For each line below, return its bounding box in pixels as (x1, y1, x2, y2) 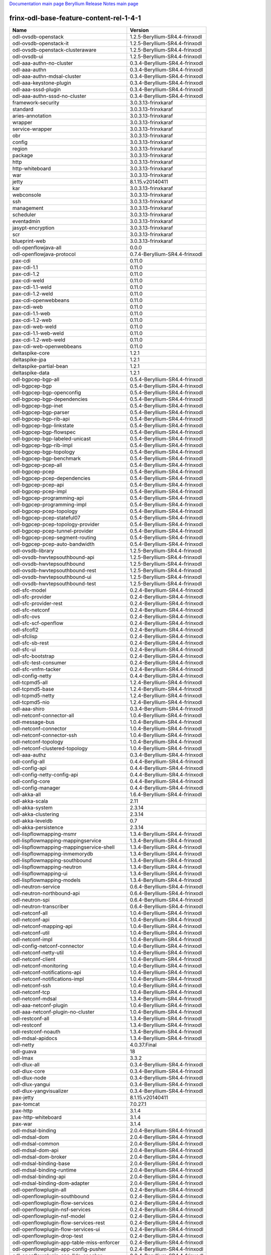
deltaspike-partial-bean (12, 362, 68, 369)
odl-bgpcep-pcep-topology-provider (12, 521, 100, 528)
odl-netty (12, 1041, 35, 1048)
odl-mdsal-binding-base (12, 1160, 70, 1167)
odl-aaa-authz (12, 751, 46, 758)
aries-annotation (12, 112, 52, 119)
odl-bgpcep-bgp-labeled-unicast (12, 435, 91, 442)
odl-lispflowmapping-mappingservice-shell (12, 843, 115, 850)
